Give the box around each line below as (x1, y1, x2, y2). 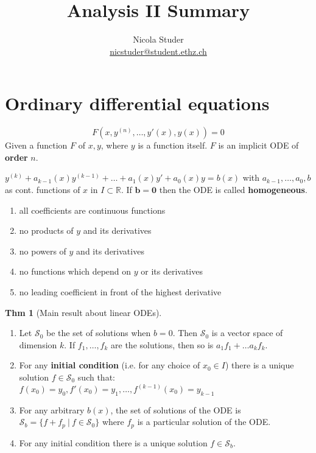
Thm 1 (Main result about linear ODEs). (5, 306, 162, 318)
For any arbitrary (19, 403, 85, 416)
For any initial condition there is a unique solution (19, 436, 208, 449)
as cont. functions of (5, 183, 80, 196)
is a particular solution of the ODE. (137, 415, 271, 428)
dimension (19, 338, 57, 351)
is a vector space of (211, 326, 283, 339)
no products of (19, 224, 74, 237)
